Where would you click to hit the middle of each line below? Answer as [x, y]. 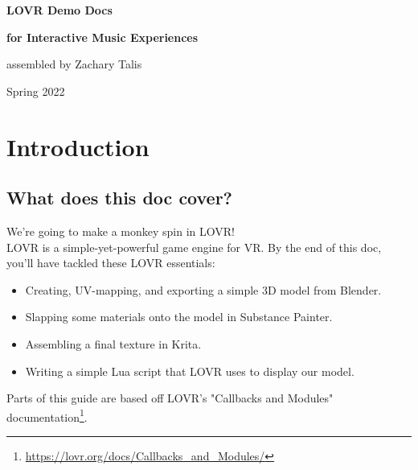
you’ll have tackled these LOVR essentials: [111, 263]
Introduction [78, 146]
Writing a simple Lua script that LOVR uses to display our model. [190, 371]
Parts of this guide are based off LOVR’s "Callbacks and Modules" [170, 398]
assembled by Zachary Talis [74, 64]
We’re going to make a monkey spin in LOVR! [121, 231]
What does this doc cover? [120, 198]
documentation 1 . [47, 415]
